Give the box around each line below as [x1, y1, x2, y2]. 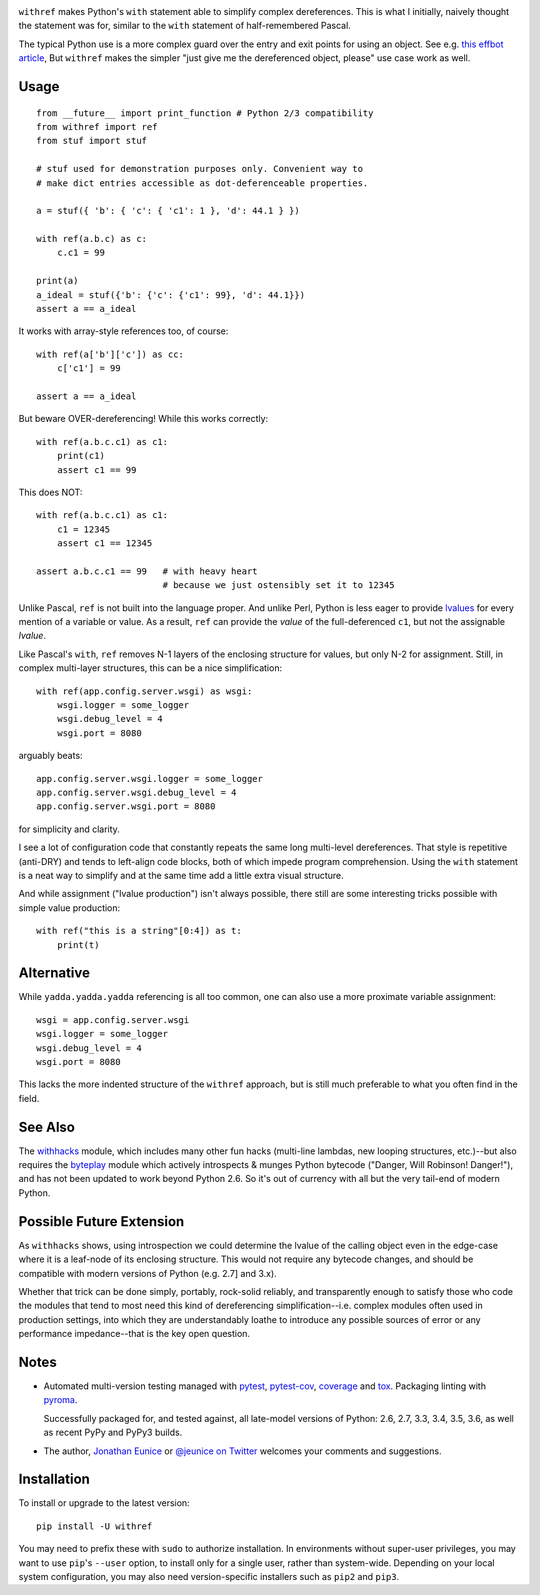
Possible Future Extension [18, 1213, 185, 1230]
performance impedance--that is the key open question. [18, 1328, 250, 1340]
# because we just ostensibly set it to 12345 [162, 580, 395, 591]
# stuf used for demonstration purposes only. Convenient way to [36, 163, 364, 175]
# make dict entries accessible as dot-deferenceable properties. [36, 177, 369, 189]
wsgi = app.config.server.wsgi [36, 1014, 190, 1025]
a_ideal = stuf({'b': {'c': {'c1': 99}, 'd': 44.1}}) [36, 289, 305, 300]
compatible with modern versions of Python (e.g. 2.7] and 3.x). [18, 1267, 277, 1279]
